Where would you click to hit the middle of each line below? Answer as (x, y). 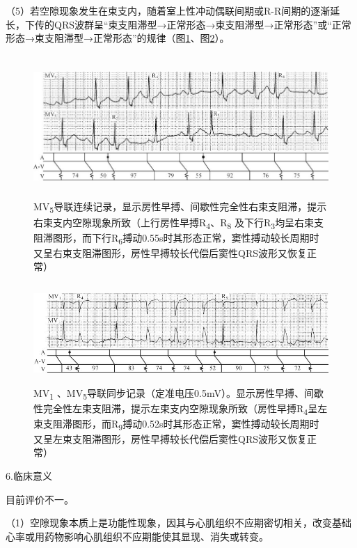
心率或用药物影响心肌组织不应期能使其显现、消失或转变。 (137, 536)
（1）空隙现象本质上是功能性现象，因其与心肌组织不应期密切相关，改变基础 (178, 523)
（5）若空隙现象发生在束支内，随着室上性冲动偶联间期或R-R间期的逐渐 (168, 10)
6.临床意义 (29, 476)
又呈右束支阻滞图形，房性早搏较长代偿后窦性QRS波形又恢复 (170, 252)
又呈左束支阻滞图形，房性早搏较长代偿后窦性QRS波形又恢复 (170, 438)
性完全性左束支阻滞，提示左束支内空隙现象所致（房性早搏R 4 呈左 (181, 409)
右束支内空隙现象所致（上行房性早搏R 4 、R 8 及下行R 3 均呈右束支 (179, 223)
